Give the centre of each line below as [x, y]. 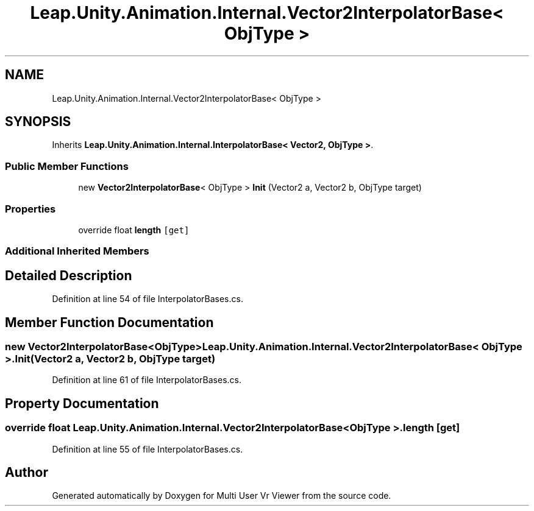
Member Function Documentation [109, 322]
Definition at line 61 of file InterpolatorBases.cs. [147, 380]
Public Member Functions [67, 166]
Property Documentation [82, 403]
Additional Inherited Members [77, 251]
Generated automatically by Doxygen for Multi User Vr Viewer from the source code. [222, 496]
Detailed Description [69, 275]
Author [27, 473]
